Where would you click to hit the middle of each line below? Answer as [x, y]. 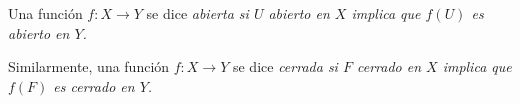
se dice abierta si [197, 13]
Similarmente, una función [89, 66]
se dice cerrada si [285, 66]
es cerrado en [94, 85]
